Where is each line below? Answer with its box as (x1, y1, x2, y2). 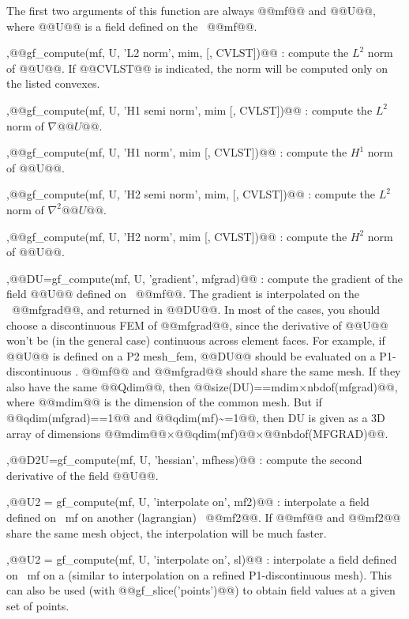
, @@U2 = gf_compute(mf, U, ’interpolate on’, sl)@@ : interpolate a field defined (6, 551, 397, 568)
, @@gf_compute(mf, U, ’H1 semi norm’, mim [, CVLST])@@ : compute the (6, 101, 373, 118)
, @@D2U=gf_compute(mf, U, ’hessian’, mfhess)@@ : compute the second (6, 451, 362, 468)
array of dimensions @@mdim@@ (6, 425, 167, 441)
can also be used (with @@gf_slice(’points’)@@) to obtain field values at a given (6, 582, 396, 598)
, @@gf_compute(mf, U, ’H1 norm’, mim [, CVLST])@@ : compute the (6, 144, 347, 160)
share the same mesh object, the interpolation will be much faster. (6, 524, 327, 541)
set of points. (6, 598, 69, 613)
